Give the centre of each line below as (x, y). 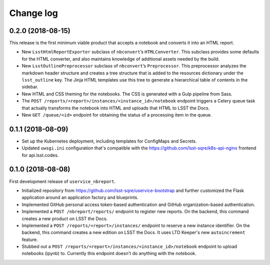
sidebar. (30, 87)
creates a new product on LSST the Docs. (65, 218)
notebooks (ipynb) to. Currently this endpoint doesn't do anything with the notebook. (109, 253)
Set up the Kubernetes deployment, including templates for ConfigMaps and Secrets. (109, 141)
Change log (34, 13)
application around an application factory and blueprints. (80, 197)
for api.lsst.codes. (40, 155)
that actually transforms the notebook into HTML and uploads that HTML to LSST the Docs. (116, 108)
